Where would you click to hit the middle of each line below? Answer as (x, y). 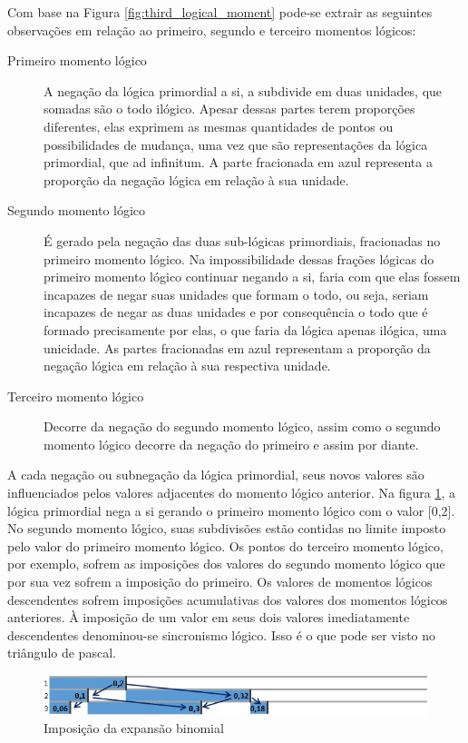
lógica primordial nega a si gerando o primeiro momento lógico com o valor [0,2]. (231, 510)
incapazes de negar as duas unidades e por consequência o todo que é (236, 312)
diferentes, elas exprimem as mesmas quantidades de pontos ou (219, 126)
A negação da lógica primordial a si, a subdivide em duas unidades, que (243, 90)
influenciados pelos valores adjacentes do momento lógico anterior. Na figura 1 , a (231, 493)
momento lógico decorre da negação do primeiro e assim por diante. (231, 444)
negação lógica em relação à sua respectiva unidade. (187, 366)
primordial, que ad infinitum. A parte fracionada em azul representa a (238, 162)
